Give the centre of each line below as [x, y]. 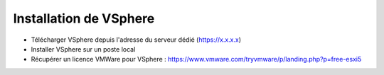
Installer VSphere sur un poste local [83, 49]
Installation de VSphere [84, 18]
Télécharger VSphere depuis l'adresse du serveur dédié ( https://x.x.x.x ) [136, 40]
